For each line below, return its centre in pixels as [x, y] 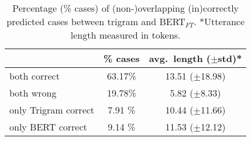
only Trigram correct [52, 110]
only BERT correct [48, 127]
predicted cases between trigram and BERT [96, 21]
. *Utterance [219, 21]
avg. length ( [180, 58]
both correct [35, 76]
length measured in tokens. [125, 35]
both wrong [33, 93]
